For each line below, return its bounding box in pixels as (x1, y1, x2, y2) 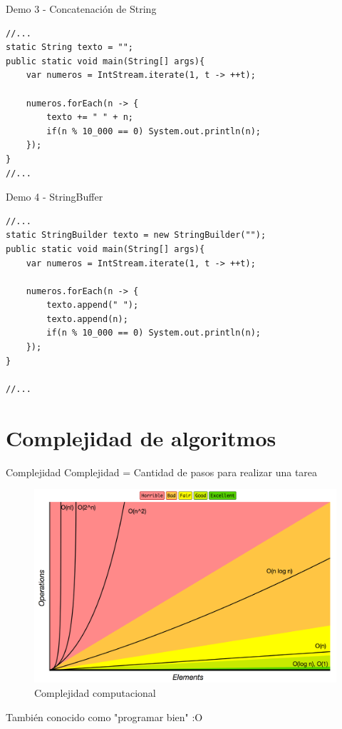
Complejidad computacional (34, 685, 156, 700)
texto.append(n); (46, 313, 128, 324)
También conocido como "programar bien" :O (6, 709, 203, 724)
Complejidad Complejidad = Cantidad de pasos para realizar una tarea (6, 464, 318, 479)
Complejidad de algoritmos (6, 423, 276, 452)
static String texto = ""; (6, 42, 133, 53)
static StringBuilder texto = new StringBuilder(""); (6, 230, 266, 241)
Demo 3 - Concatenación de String (6, 1, 157, 16)
